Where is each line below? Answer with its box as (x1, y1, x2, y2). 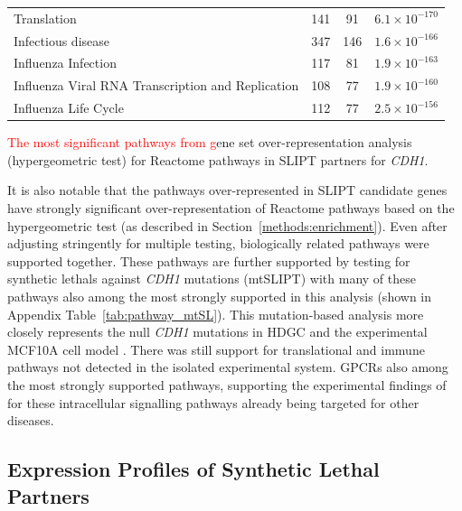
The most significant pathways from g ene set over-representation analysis (7, 133, 412, 152)
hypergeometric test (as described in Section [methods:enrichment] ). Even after (7, 216, 448, 235)
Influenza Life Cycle (14, 98, 124, 117)
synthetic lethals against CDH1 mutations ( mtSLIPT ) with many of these (7, 269, 416, 288)
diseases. (7, 411, 54, 430)
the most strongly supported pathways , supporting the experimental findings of (7, 375, 447, 394)
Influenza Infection (14, 53, 117, 72)
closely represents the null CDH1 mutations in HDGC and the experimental (7, 322, 428, 341)
